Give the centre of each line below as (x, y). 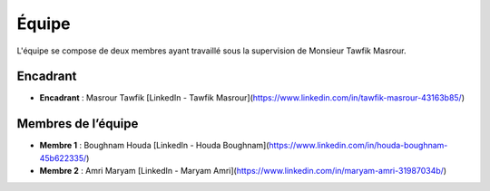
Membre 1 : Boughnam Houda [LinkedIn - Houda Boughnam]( (154, 146)
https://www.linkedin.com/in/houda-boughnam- (358, 146)
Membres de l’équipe (78, 124)
